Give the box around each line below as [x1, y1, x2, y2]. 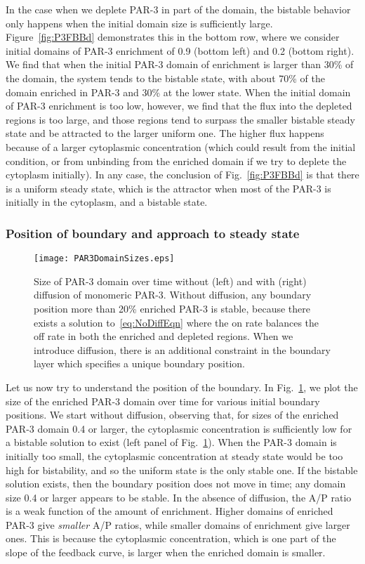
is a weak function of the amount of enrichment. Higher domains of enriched [6, 504, 333, 518]
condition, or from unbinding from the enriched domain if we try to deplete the [6, 153, 347, 168]
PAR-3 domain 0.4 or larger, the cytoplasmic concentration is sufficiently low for [6, 421, 352, 435]
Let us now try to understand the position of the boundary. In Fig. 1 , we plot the [6, 379, 358, 394]
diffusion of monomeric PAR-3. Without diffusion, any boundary [34, 287, 312, 302]
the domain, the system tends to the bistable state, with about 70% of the [6, 70, 325, 85]
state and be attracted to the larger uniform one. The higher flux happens [6, 126, 324, 140]
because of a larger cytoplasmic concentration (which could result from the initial [6, 139, 356, 154]
